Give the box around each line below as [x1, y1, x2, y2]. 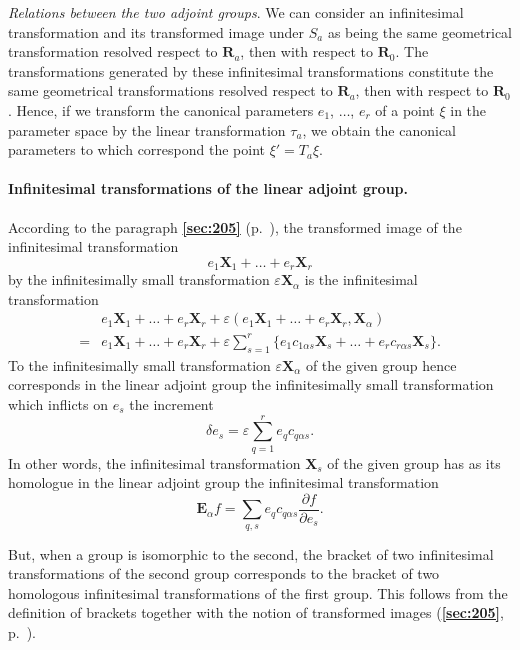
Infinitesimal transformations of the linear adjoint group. [8, 178, 408, 199]
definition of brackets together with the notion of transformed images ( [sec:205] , [8, 602, 504, 623]
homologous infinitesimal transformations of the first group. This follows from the [8, 582, 508, 603]
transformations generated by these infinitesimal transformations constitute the [8, 60, 494, 81]
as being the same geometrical [327, 21, 513, 42]
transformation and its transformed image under [8, 21, 305, 42]
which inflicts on [8, 393, 109, 414]
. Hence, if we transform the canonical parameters [8, 99, 314, 120]
